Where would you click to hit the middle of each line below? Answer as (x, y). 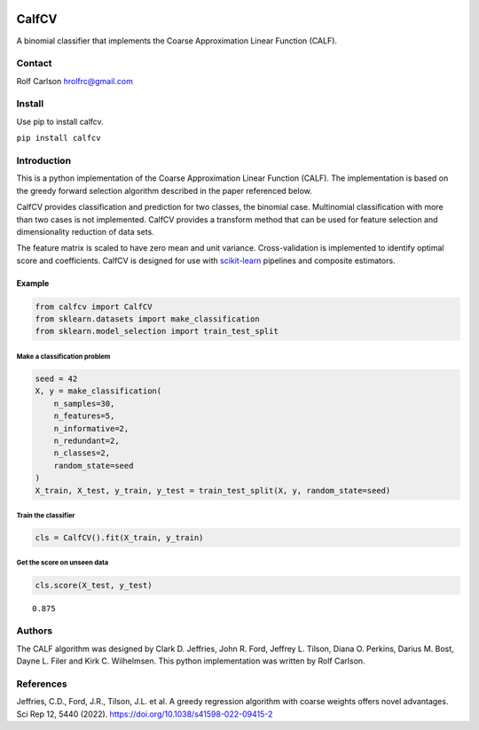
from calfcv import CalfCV (94, 307)
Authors (35, 631)
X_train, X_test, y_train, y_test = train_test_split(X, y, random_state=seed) (213, 490)
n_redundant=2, (86, 440)
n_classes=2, (82, 453)
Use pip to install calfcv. (60, 121)
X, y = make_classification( (98, 391)
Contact (34, 64)
